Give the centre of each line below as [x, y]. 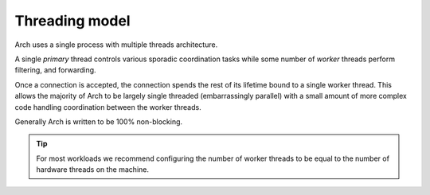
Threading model [72, 21]
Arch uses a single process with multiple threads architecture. [116, 45]
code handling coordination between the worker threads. [108, 107]
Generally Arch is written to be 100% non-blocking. [99, 121]
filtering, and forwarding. [55, 70]
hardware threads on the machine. [92, 170]
